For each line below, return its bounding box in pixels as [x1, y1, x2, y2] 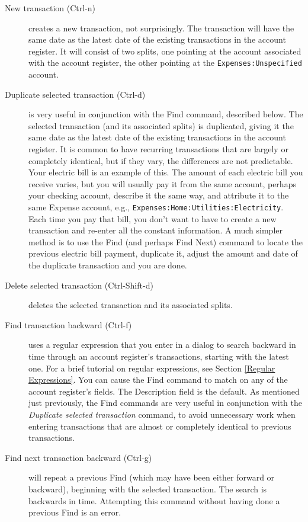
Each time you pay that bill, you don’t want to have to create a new [28, 212, 277, 225]
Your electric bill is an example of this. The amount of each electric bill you [28, 166, 303, 178]
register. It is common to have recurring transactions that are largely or [28, 143, 288, 155]
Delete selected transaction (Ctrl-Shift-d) [5, 278, 153, 291]
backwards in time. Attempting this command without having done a [28, 494, 280, 507]
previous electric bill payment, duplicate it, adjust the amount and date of [28, 247, 298, 260]
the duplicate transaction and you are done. [28, 259, 187, 271]
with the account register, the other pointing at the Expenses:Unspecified [28, 56, 302, 69]
